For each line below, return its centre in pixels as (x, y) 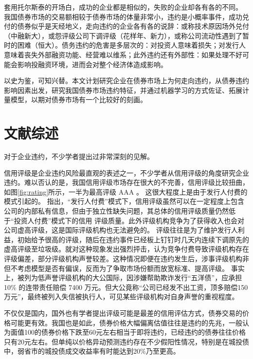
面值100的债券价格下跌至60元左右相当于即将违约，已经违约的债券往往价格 (128, 332)
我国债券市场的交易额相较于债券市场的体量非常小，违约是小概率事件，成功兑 (126, 16)
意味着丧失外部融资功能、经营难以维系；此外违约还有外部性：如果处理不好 (123, 54)
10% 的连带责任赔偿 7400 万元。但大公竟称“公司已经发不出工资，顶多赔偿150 (126, 287)
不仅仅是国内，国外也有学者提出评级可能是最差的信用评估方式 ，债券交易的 (123, 313)
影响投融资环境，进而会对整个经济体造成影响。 (92, 64)
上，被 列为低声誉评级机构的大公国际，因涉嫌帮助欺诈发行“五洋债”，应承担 (123, 278)
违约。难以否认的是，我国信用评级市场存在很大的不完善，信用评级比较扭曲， (126, 182)
